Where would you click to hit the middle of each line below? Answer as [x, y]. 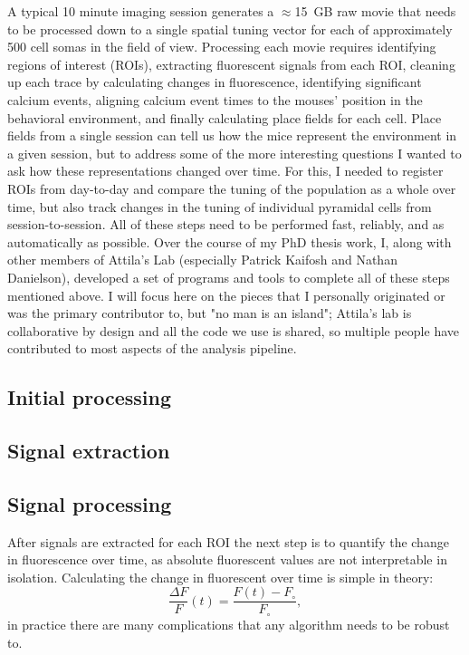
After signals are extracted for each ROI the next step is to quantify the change [228, 541]
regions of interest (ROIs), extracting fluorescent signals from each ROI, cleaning [231, 64]
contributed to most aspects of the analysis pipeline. [152, 348]
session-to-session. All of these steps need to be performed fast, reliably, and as [226, 224]
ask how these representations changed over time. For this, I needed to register [225, 171]
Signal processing [90, 503]
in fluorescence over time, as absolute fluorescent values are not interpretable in [227, 559]
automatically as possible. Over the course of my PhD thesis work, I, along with [230, 241]
